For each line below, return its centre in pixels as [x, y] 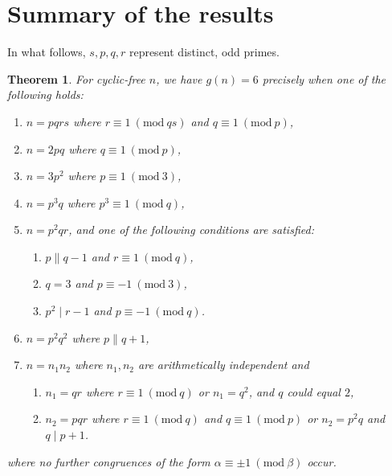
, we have [179, 78]
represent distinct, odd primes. [204, 52]
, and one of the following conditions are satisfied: [191, 230]
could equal [314, 391]
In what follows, [47, 52]
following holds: [45, 94]
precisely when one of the [324, 78]
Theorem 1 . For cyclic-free [76, 78]
